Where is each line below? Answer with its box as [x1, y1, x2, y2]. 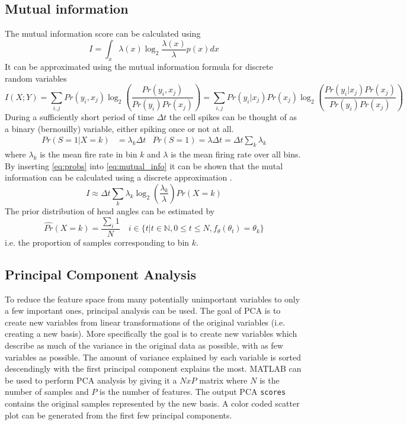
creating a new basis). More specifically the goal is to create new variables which [5, 327, 297, 340]
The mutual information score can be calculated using [5, 27, 201, 40]
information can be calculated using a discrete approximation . [5, 171, 232, 183]
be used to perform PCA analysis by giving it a [5, 374, 177, 386]
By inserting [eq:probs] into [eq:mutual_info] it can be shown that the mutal [5, 159, 283, 172]
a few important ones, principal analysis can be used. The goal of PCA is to [5, 304, 281, 317]
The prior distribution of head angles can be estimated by [5, 205, 215, 217]
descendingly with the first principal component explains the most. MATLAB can [5, 362, 302, 375]
